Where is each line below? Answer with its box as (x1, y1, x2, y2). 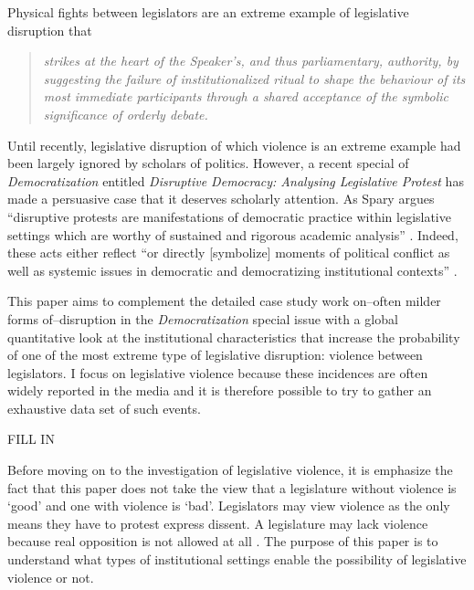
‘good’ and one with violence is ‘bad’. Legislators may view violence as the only (7, 496, 450, 515)
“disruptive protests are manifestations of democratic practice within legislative (7, 206, 451, 226)
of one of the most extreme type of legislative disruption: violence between (7, 345, 423, 364)
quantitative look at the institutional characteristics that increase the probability (7, 327, 460, 346)
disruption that (7, 20, 92, 39)
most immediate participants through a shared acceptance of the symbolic (43, 87, 448, 106)
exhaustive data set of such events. (7, 398, 201, 417)
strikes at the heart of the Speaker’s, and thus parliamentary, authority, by (43, 51, 458, 70)
